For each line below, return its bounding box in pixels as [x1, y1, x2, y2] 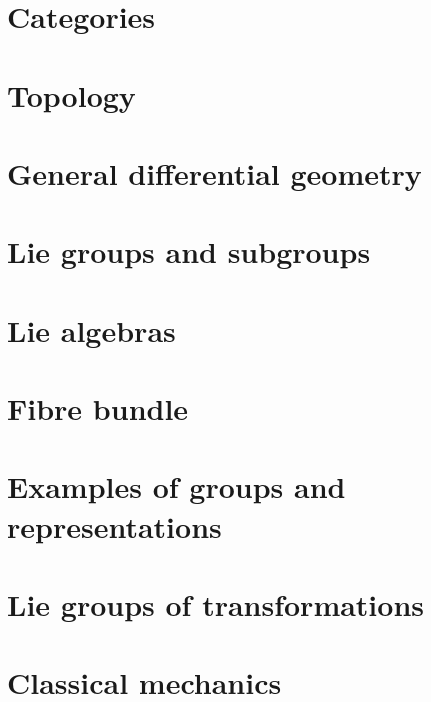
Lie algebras [7, 309, 176, 350]
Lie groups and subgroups [7, 231, 371, 272]
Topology [7, 74, 136, 115]
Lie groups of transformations [7, 584, 425, 624]
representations [7, 505, 222, 546]
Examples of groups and [7, 466, 346, 507]
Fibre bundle [7, 388, 189, 429]
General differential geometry [7, 152, 422, 193]
